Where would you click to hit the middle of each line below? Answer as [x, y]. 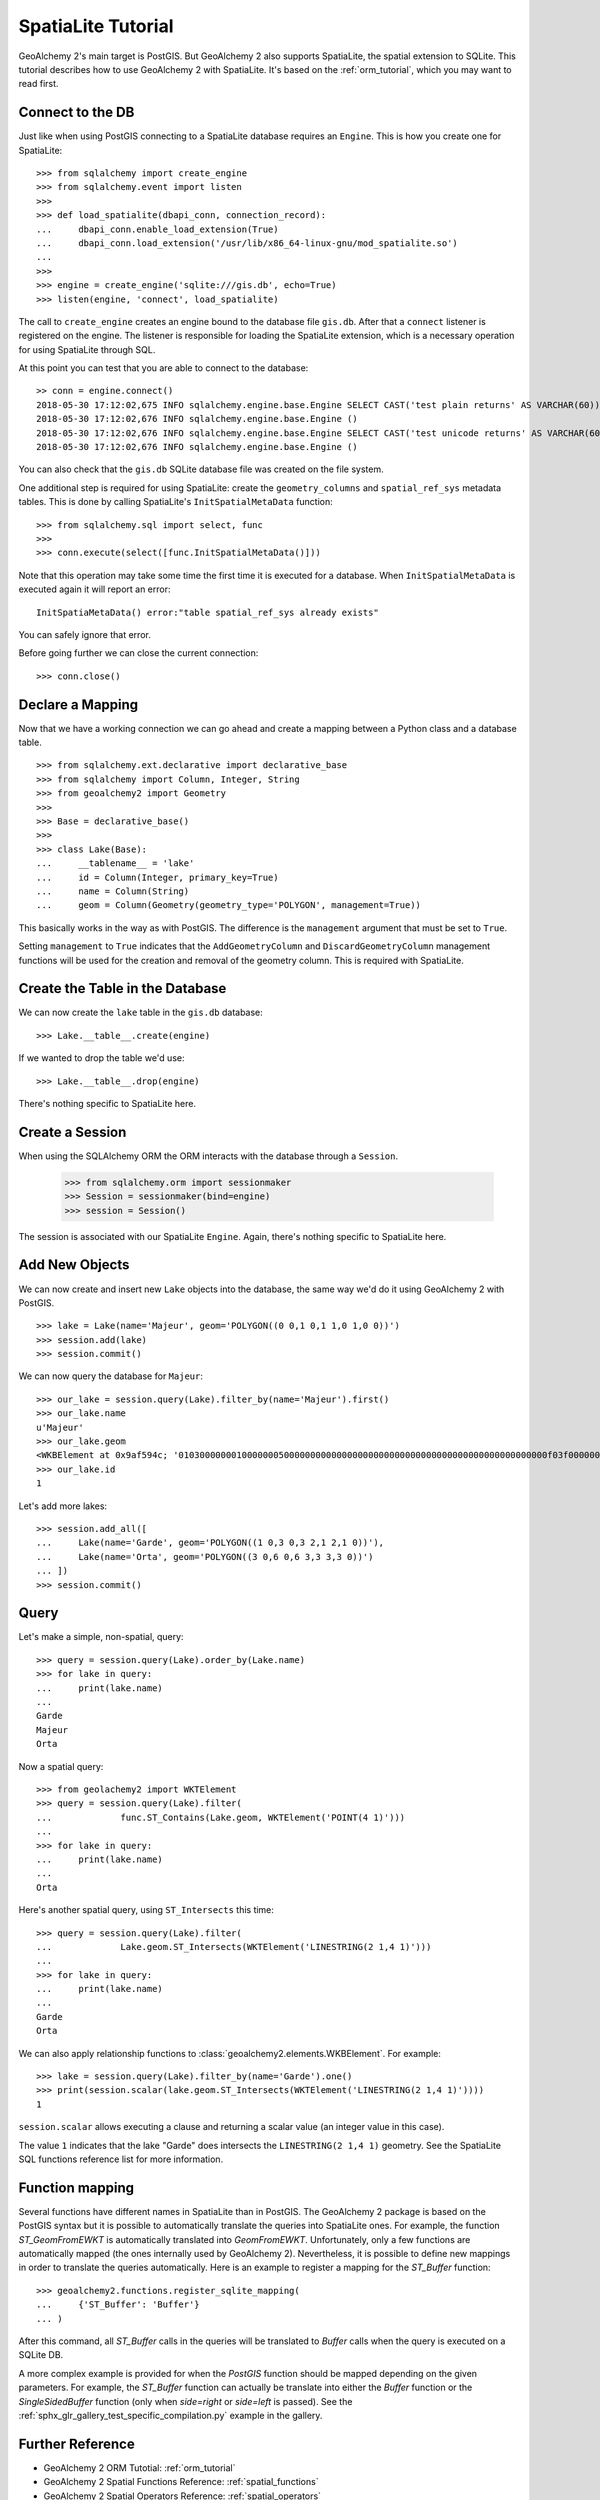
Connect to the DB [76, 112]
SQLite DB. [41, 2355]
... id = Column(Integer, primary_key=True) [157, 877]
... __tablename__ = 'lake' [115, 863]
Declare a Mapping [78, 704]
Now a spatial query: [61, 1766]
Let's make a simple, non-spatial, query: [101, 1637]
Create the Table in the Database [122, 988]
